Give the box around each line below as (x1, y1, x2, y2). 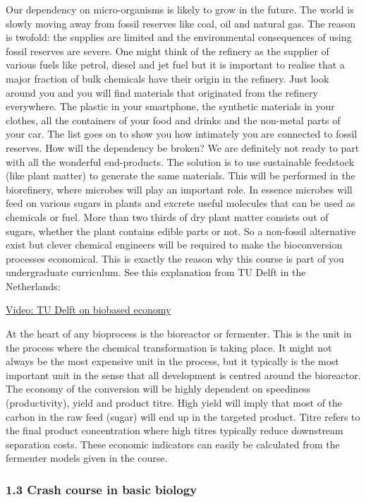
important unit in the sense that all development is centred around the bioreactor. (6, 367, 361, 382)
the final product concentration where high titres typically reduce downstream (6, 423, 343, 438)
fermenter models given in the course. (6, 450, 168, 465)
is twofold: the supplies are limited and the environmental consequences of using (6, 30, 352, 44)
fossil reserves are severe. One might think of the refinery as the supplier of (6, 43, 329, 58)
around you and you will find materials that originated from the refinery (6, 85, 318, 100)
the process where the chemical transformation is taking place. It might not (6, 340, 332, 354)
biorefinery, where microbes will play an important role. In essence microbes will (6, 181, 353, 196)
